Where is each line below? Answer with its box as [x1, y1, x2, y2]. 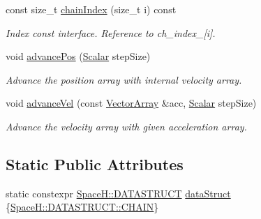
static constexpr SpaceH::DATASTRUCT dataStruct [6, 186, 231, 200]
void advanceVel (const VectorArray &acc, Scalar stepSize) [6, 96, 257, 110]
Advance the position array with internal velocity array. [6, 72, 242, 86]
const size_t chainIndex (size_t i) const [6, 2, 177, 16]
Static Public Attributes [6, 153, 184, 174]
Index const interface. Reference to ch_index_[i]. [6, 25, 216, 40]
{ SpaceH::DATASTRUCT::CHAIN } [6, 199, 159, 214]
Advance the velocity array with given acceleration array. [6, 119, 247, 133]
